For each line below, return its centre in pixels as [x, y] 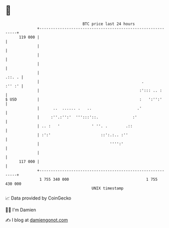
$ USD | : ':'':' [84, 99]
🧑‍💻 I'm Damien [21, 210]
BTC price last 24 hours [109, 24]
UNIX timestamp [108, 188]
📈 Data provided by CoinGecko [38, 198]
